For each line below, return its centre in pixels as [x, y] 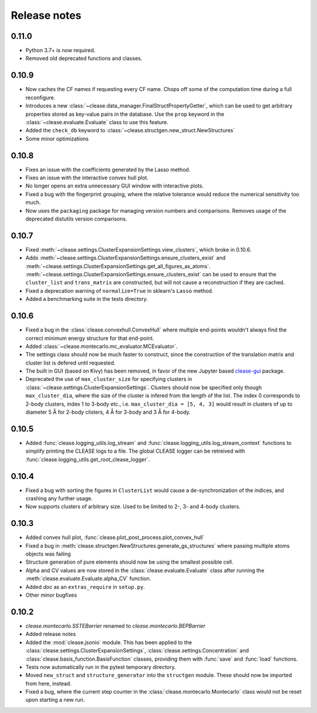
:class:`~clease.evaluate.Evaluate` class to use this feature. [97, 122]
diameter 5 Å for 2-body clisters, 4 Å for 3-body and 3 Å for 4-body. [108, 412]
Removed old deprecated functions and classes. [84, 58]
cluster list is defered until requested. [70, 363]
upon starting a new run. [55, 700]
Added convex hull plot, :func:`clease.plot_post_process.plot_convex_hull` [115, 537]
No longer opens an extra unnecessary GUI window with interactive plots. [114, 186]
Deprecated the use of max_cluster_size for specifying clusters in [109, 379]
